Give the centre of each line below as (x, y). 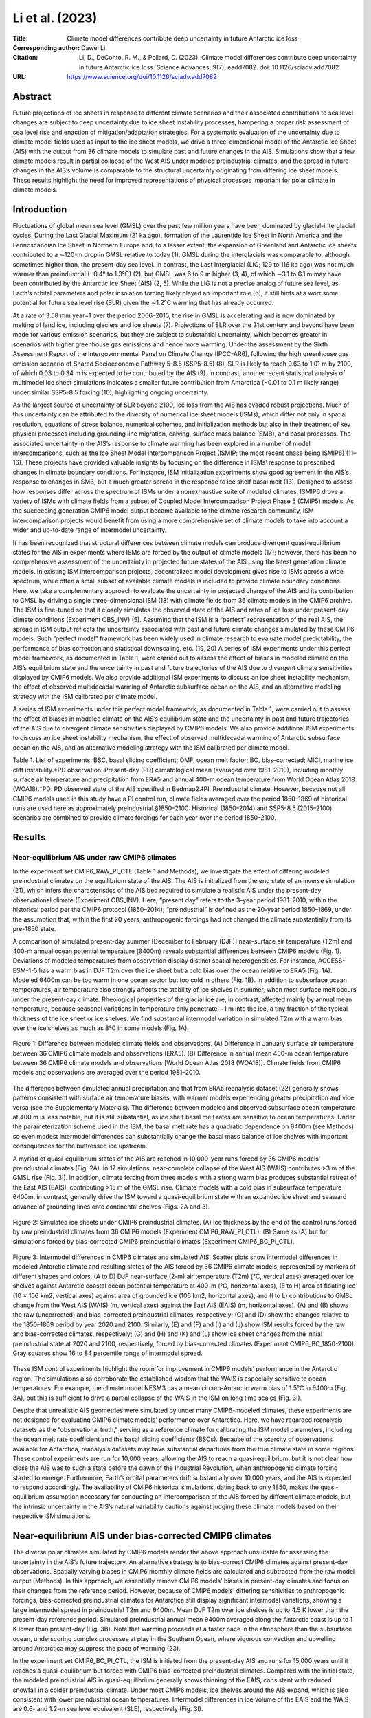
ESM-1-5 (25, 970)
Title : (21, 38)
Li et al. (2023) (55, 18)
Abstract (32, 96)
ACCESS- (332, 961)
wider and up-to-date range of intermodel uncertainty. (90, 530)
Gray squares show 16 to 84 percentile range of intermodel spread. (108, 1353)
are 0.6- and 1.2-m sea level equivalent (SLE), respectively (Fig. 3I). (108, 1709)
